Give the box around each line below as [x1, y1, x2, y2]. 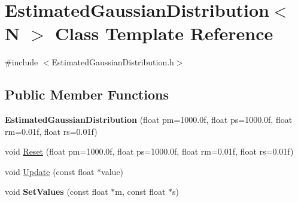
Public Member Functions [5, 85, 169, 104]
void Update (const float [5, 165, 95, 177]
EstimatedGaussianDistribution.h [51, 56, 174, 68]
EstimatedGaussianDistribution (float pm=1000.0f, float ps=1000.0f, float [5, 113, 293, 126]
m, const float [115, 185, 166, 198]
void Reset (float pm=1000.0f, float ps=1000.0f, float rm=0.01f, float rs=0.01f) [5, 145, 294, 158]
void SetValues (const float [5, 185, 108, 198]
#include [5, 56, 38, 68]
